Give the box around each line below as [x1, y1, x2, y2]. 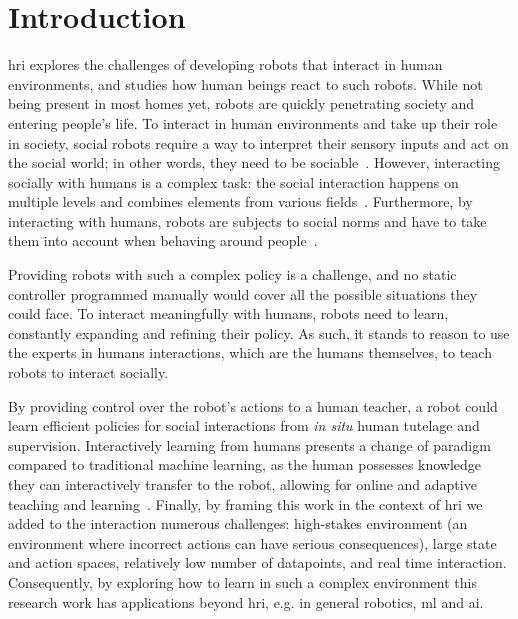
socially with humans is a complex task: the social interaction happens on [8, 171, 459, 192]
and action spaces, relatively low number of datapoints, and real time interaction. [8, 552, 507, 573]
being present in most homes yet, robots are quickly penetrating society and [8, 93, 475, 114]
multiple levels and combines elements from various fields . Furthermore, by [8, 191, 473, 212]
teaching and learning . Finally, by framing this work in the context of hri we [8, 493, 483, 514]
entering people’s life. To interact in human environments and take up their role [8, 112, 498, 133]
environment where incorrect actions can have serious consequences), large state [8, 532, 497, 553]
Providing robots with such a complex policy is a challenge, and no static [8, 264, 457, 285]
